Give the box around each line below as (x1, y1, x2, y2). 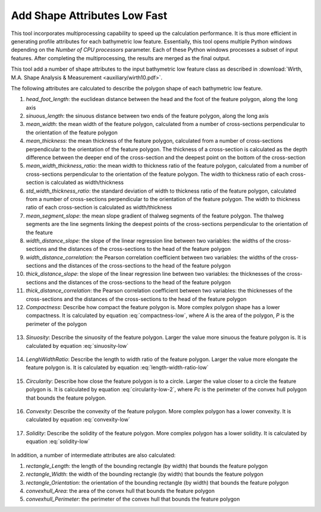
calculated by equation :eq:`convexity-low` (26, 416, 130, 423)
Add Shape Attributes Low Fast (11, 9, 168, 22)
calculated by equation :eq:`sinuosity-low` (26, 342, 129, 349)
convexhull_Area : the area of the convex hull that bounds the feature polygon (26, 488, 215, 495)
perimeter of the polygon (26, 320, 87, 327)
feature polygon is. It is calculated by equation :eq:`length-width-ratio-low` (26, 364, 209, 371)
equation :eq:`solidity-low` (26, 438, 90, 445)
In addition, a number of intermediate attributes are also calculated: (11, 451, 176, 458)
